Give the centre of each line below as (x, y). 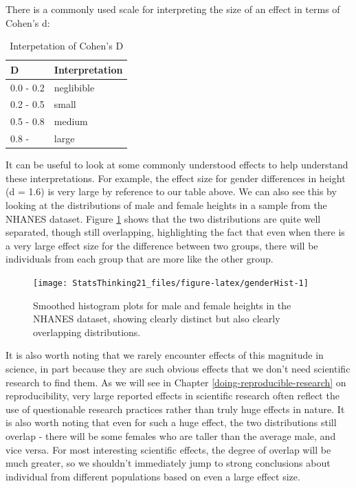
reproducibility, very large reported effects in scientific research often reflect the (173, 396)
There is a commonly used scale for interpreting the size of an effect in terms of (173, 9)
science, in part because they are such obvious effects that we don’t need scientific (178, 369)
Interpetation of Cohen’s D (67, 46)
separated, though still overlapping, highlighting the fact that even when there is (175, 232)
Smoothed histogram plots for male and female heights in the (162, 305)
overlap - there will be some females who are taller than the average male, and (171, 436)
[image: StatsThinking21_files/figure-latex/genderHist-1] (171, 283)
